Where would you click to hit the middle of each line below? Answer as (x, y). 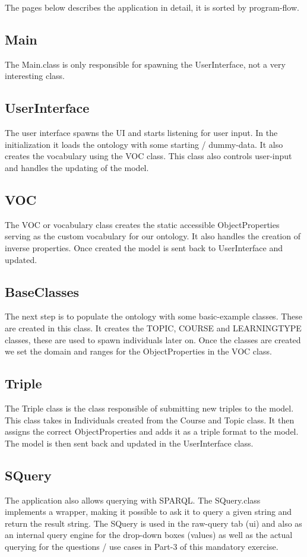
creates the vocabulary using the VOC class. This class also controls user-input (148, 156)
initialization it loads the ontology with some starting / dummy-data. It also (144, 144)
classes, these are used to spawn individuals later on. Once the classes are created (153, 339)
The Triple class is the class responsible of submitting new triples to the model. (149, 408)
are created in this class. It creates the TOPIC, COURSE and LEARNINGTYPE (153, 327)
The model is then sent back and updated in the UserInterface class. (129, 443)
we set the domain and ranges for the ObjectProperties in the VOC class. (138, 351)
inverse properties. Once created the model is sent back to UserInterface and (144, 247)
